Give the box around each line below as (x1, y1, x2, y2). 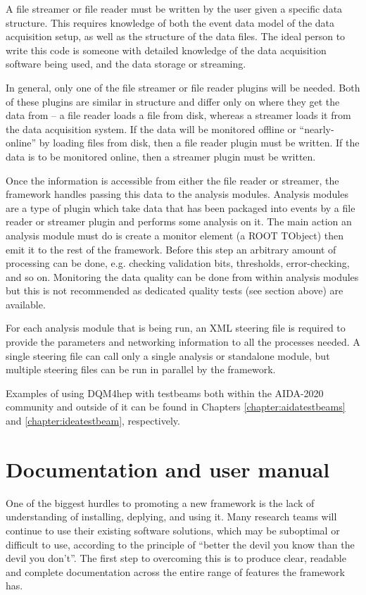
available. (6, 296, 46, 311)
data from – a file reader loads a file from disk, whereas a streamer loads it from (6, 108, 351, 123)
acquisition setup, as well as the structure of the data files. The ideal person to (6, 29, 346, 44)
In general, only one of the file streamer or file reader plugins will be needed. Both (6, 80, 360, 94)
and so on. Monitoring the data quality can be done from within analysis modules (6, 269, 359, 284)
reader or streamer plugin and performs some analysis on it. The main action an (6, 214, 352, 229)
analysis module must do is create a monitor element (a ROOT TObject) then (6, 227, 344, 242)
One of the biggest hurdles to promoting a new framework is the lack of (6, 495, 315, 510)
